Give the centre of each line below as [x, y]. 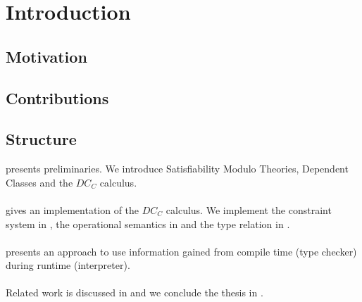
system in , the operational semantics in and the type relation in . [148, 224]
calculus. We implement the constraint [249, 209]
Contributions [57, 97]
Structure [41, 139]
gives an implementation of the [73, 209]
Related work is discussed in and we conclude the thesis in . [135, 292]
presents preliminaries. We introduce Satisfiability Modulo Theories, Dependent [177, 169]
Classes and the [39, 182]
